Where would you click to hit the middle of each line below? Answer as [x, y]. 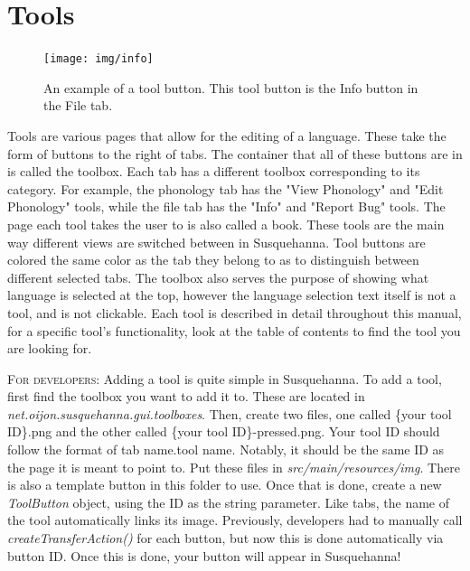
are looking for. [50, 348]
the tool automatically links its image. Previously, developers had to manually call [235, 520]
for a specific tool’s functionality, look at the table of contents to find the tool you [234, 330]
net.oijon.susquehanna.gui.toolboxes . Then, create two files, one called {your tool [230, 413]
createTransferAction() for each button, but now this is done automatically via [226, 538]
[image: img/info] [99, 59]
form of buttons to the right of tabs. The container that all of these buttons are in [235, 153]
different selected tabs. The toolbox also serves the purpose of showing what [218, 277]
